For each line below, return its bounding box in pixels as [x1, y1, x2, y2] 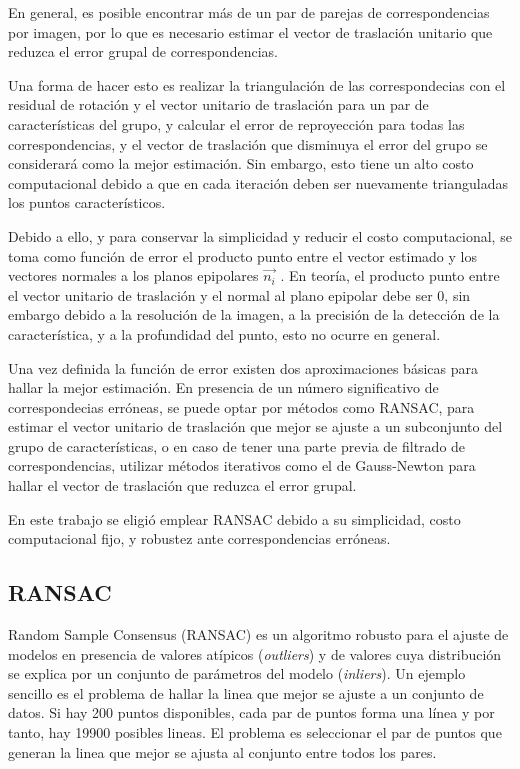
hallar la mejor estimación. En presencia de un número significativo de [8, 377, 439, 398]
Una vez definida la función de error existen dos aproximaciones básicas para [8, 357, 478, 378]
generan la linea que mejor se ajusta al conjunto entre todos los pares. [8, 741, 437, 762]
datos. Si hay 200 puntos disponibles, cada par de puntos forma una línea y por [8, 702, 495, 723]
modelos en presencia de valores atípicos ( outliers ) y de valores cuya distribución [8, 643, 502, 664]
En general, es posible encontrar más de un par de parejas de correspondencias [8, 2, 490, 22]
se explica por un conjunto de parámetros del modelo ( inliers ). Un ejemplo [8, 663, 466, 684]
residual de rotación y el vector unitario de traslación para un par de [8, 94, 429, 115]
